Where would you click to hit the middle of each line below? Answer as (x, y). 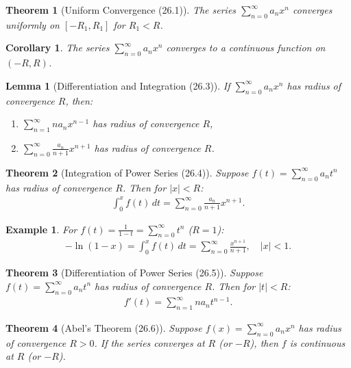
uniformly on (33, 24)
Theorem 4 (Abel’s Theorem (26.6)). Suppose (104, 327)
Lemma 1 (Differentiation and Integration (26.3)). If (118, 85)
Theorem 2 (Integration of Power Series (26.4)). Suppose (127, 172)
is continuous (317, 342)
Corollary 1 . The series (58, 48)
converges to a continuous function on (246, 48)
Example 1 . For (41, 229)
